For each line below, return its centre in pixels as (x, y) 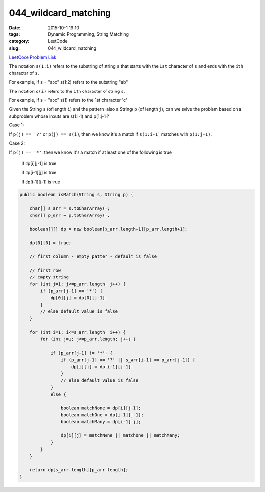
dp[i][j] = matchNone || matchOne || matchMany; (120, 436)
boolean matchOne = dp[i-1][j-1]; (102, 415)
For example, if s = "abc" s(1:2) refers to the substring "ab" (68, 82)
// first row (45, 270)
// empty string (49, 277)
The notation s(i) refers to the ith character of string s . (67, 91)
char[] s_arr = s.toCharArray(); (70, 208)
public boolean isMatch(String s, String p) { (76, 195)
